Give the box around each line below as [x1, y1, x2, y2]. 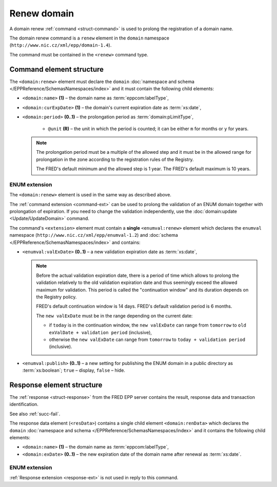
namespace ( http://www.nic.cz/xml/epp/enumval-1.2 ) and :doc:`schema [9, 232, 178, 238]
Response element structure [9, 380, 103, 389]
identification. [9, 401, 38, 408]
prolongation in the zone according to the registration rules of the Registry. [36, 156, 194, 163]
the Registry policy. [36, 294, 77, 300]
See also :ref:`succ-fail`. [9, 411, 61, 417]
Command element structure [9, 65, 104, 74]
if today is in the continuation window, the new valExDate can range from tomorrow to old [49, 322, 246, 328]
